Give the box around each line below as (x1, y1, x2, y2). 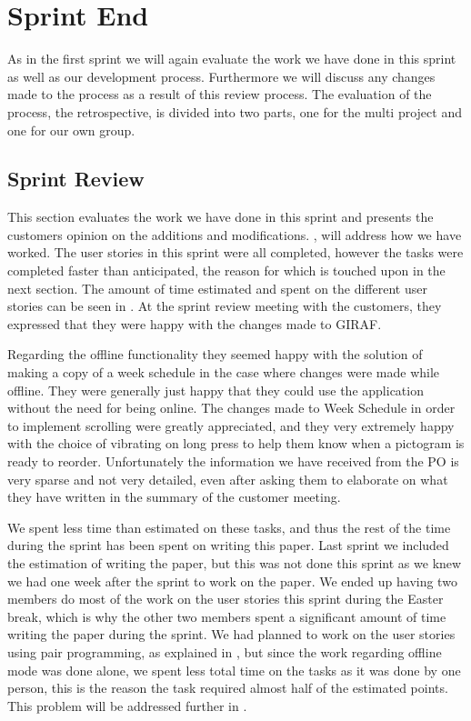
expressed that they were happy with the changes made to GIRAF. (7, 314, 382, 333)
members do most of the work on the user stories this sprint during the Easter (7, 589, 444, 608)
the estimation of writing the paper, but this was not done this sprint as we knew (7, 553, 462, 572)
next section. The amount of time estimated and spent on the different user (7, 278, 427, 297)
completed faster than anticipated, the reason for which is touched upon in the (7, 261, 446, 280)
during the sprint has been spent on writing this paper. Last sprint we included (7, 536, 449, 555)
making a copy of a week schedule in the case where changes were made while (7, 363, 440, 382)
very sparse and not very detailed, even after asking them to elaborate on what (7, 469, 448, 488)
